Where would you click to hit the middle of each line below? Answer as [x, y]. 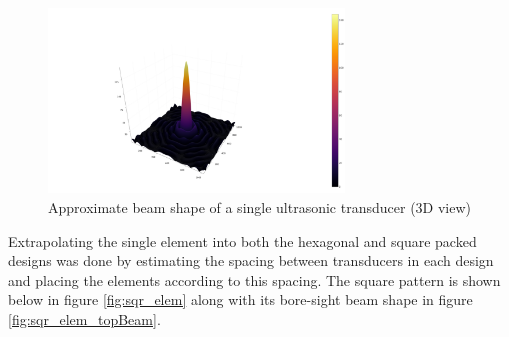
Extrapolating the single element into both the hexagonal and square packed [242, 240]
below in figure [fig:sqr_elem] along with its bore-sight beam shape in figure [240, 299]
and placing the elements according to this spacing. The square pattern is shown [254, 279]
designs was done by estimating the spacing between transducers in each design [251, 260]
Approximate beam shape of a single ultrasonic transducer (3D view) [259, 207]
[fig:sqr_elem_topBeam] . [84, 319]
